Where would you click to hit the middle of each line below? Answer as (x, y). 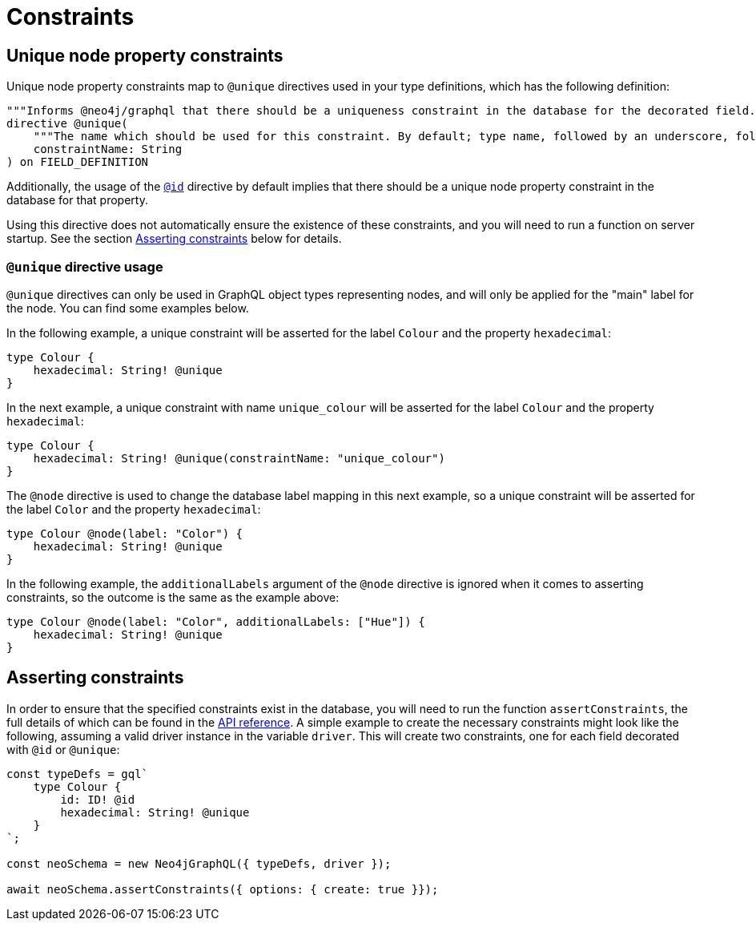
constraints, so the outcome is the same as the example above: (173, 597)
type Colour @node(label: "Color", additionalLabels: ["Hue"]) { (216, 621)
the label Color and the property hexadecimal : (134, 509)
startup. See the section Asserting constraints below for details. (174, 239)
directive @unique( (67, 124)
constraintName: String (108, 149)
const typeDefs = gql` (78, 774)
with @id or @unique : (63, 749)
